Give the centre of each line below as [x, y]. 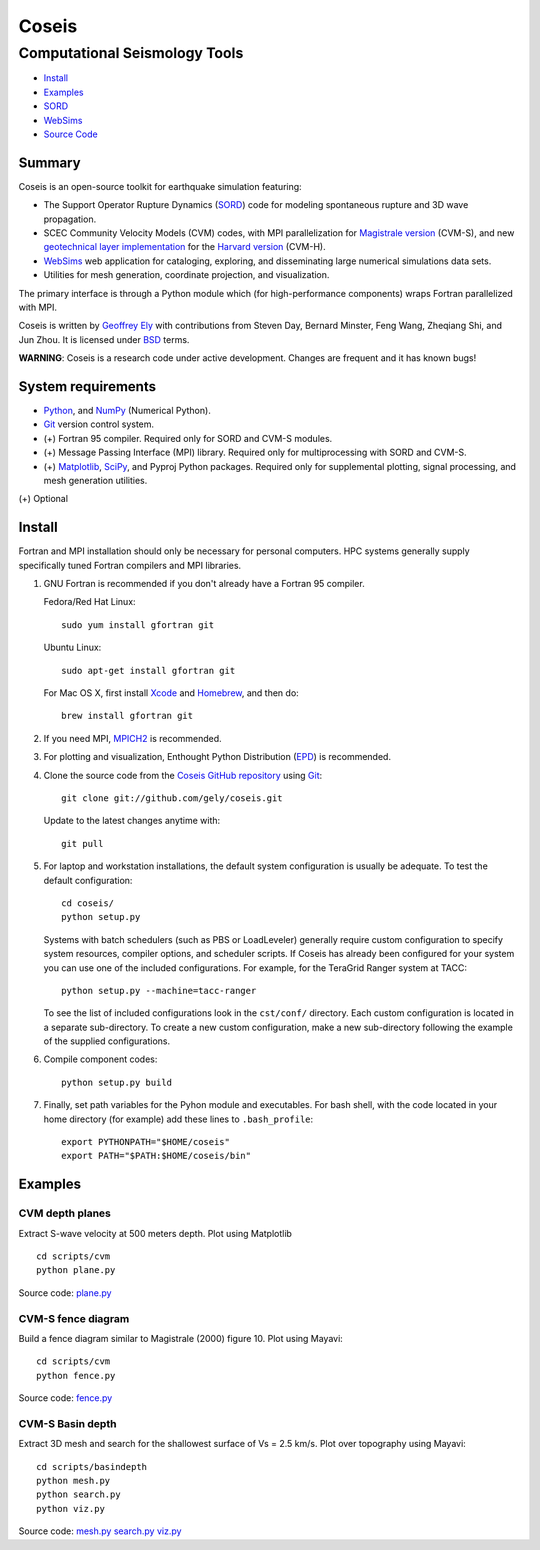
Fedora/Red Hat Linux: [89, 602]
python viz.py [70, 1508]
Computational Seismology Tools [131, 53]
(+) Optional [43, 499]
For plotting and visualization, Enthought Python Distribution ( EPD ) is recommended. [217, 757]
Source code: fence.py [65, 1398]
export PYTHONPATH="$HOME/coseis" [145, 1142]
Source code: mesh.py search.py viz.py [100, 1531]
